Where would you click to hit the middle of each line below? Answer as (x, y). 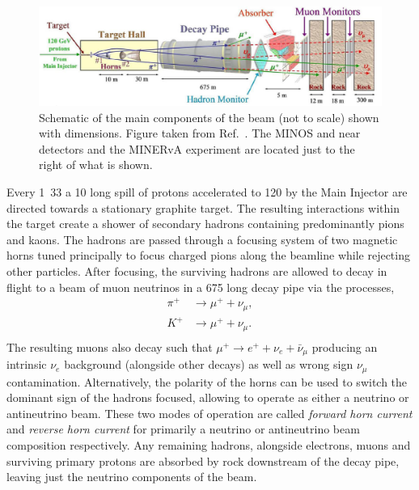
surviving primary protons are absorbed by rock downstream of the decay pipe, (203, 460)
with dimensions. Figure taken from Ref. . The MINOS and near (200, 133)
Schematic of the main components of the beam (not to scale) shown (209, 117)
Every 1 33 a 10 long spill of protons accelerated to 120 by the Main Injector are (207, 191)
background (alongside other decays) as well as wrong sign (209, 364)
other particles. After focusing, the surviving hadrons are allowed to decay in (197, 270)
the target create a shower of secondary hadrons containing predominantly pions (205, 224)
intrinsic (27, 364)
